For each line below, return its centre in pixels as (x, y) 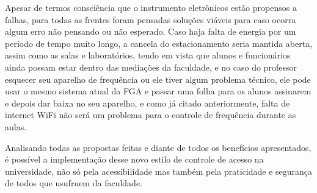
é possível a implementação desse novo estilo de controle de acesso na (134, 159)
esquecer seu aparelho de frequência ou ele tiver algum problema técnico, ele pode (158, 79)
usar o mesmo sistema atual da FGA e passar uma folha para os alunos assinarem (158, 91)
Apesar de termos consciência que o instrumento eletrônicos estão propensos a (151, 7)
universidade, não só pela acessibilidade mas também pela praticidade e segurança (159, 171)
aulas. (16, 126)
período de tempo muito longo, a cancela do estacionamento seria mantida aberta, (159, 43)
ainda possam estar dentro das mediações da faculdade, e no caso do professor (151, 67)
